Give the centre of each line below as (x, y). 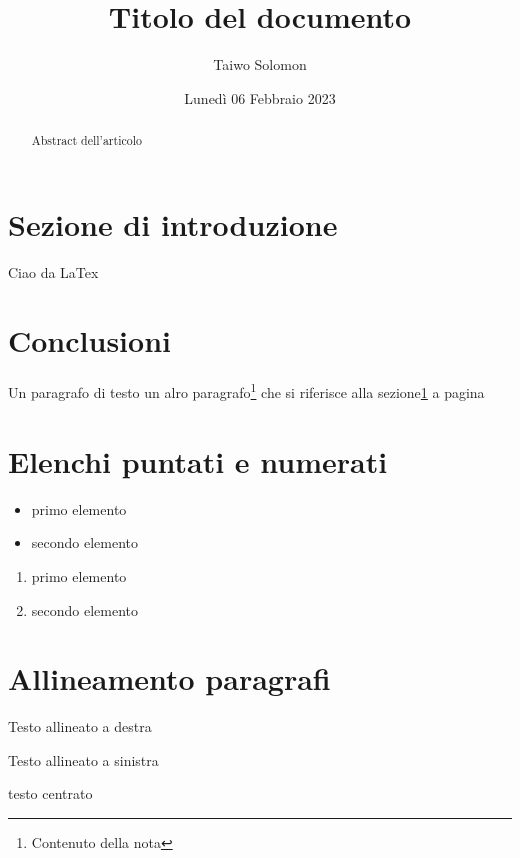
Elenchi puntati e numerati (198, 460)
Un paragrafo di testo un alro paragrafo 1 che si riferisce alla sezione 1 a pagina (246, 391)
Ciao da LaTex (53, 271)
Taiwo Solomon (260, 64)
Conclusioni (89, 340)
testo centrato (50, 793)
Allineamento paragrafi (169, 678)
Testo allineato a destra (80, 726)
